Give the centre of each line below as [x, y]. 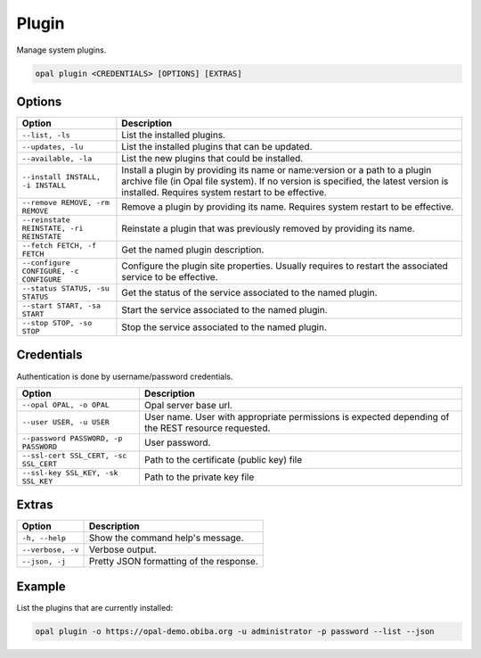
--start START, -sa [61, 306]
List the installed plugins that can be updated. [217, 147]
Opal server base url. [188, 405]
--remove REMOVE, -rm [66, 203]
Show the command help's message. [166, 538]
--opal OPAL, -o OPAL [66, 405]
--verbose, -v [50, 550]
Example [41, 586]
